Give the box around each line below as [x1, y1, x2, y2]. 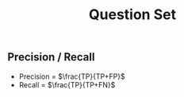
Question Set [89, 6, 176, 24]
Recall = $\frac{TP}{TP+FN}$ [18, 80, 116, 89]
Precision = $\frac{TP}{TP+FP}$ [18, 72, 125, 81]
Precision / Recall [7, 50, 95, 64]
